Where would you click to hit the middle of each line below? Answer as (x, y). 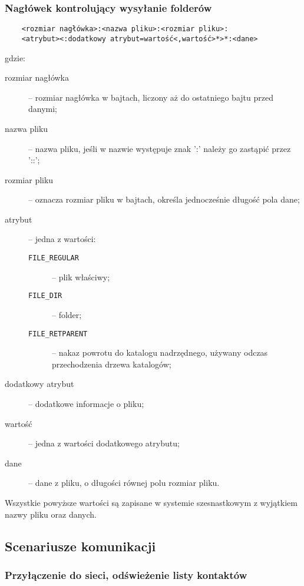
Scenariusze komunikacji (80, 546)
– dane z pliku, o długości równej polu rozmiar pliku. (124, 483)
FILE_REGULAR (54, 258)
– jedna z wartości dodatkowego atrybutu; (104, 443)
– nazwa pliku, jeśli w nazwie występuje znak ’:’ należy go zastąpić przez (160, 148)
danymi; (43, 109)
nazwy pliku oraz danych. (51, 514)
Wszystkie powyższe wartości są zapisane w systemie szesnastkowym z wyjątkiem (151, 502)
